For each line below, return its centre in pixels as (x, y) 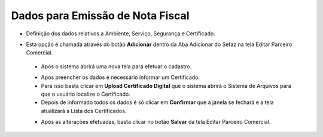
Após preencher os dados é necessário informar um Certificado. (121, 77)
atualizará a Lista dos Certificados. (84, 111)
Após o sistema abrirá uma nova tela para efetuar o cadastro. (116, 66)
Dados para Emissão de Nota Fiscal (100, 16)
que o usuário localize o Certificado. (86, 94)
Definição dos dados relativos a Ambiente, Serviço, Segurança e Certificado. (121, 34)
